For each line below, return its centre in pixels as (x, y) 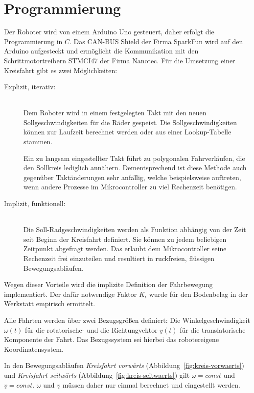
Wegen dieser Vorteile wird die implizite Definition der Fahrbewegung (108, 284)
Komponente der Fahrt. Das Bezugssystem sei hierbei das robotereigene (112, 339)
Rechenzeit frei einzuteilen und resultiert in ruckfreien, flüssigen (119, 258)
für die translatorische (213, 329)
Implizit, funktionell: (35, 203)
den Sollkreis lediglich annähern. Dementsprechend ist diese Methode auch (135, 168)
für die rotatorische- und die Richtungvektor (91, 329)
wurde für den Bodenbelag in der (198, 294)
